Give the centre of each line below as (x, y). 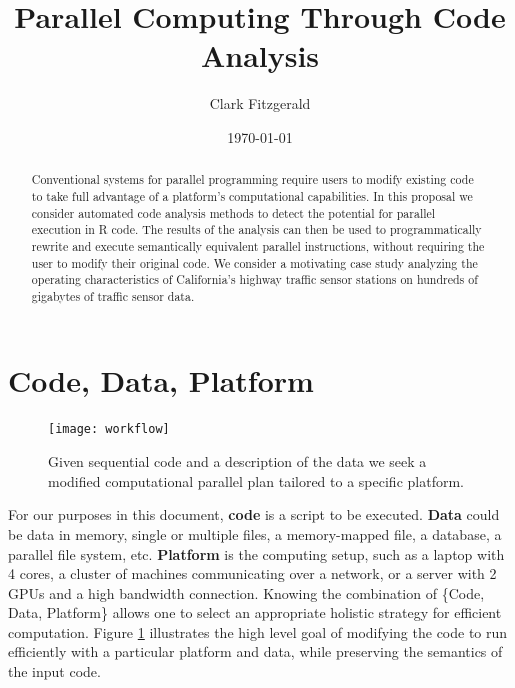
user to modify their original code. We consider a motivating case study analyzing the (254, 262)
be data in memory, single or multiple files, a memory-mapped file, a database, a (255, 533)
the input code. (54, 671)
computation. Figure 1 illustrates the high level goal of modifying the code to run (258, 631)
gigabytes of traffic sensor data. (113, 295)
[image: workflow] (109, 429)
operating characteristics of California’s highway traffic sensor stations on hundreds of (254, 279)
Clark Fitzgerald (260, 103)
